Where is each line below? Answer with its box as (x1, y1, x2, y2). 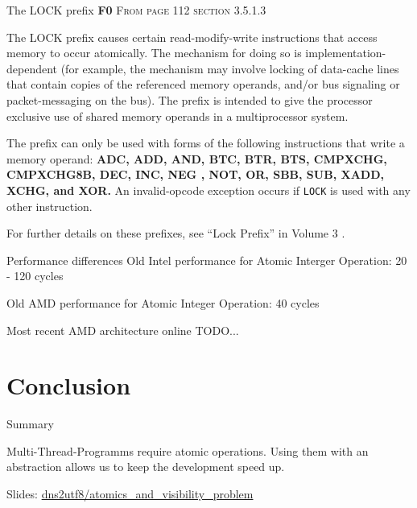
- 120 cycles (6, 267, 64, 284)
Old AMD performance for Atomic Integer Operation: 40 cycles (6, 294, 320, 311)
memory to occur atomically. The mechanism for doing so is (6, 44, 302, 61)
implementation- (305, 44, 386, 61)
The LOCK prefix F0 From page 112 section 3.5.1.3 (6, 2, 266, 18)
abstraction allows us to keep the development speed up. (6, 458, 285, 475)
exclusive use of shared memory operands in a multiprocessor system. (6, 107, 349, 124)
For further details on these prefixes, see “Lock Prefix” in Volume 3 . (6, 225, 345, 242)
